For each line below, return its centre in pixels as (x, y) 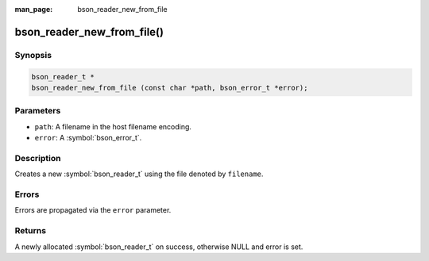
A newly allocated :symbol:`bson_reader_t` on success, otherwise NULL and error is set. (159, 247)
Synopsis (33, 55)
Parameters (38, 111)
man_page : (34, 9)
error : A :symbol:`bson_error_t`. (88, 138)
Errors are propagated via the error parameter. (93, 210)
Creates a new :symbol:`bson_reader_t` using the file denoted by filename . (139, 174)
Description (38, 158)
